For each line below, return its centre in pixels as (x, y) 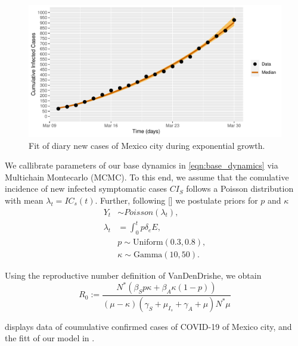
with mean (24, 200)
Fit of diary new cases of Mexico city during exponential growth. (147, 145)
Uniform (148, 242)
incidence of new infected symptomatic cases (86, 188)
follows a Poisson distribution (240, 188)
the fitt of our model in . (50, 338)
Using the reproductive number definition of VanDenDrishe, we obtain (133, 275)
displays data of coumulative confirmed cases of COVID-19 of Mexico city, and (148, 326)
